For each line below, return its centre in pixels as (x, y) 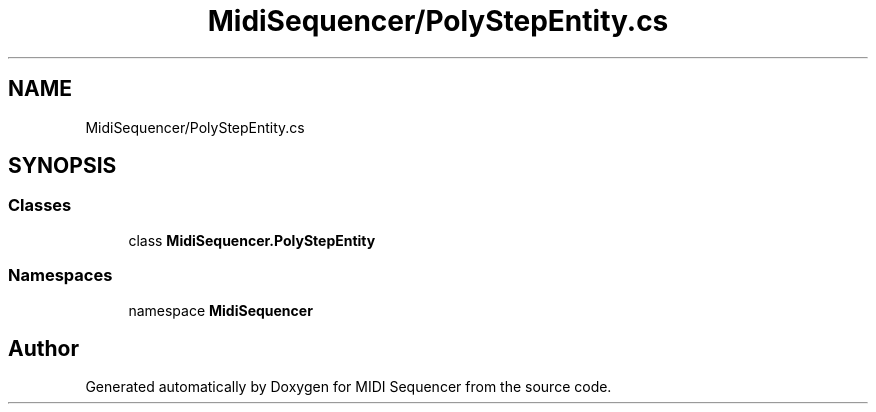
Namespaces (60, 275)
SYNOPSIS (62, 166)
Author (43, 348)
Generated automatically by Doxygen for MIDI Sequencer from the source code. (348, 387)
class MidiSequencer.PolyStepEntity (252, 240)
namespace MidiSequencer (220, 310)
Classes (40, 205)
